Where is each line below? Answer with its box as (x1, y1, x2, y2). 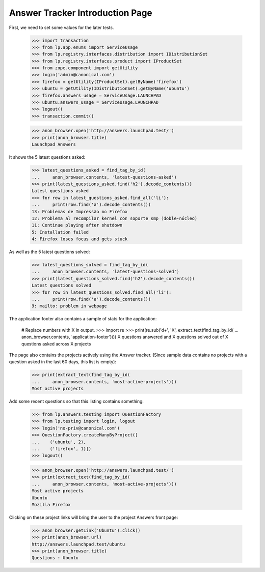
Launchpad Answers (31, 142, 76, 147)
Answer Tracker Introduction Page (9, 7, 152, 18)
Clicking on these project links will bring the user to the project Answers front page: (9, 514, 178, 520)
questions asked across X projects (21, 341, 91, 346)
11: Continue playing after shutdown (31, 223, 123, 228)
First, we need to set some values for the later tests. (9, 25, 114, 30)
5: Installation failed (31, 229, 89, 235)
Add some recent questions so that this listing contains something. (9, 399, 144, 404)
